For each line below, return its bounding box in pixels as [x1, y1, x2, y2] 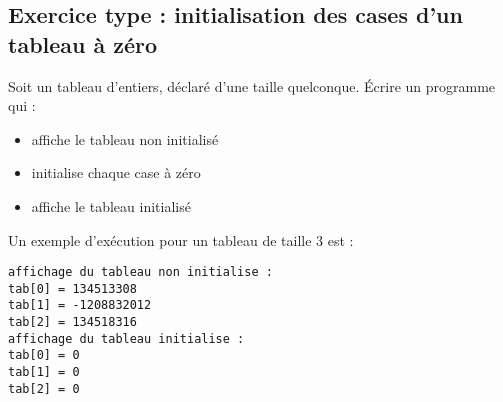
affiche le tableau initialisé [31, 195, 191, 216]
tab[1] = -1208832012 [8, 298, 152, 313]
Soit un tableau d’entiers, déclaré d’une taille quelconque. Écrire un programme [8, 75, 496, 96]
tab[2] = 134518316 [8, 315, 137, 330]
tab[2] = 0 [8, 381, 80, 396]
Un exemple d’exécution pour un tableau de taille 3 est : [8, 229, 354, 250]
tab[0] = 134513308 [8, 281, 137, 296]
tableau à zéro [8, 28, 158, 59]
